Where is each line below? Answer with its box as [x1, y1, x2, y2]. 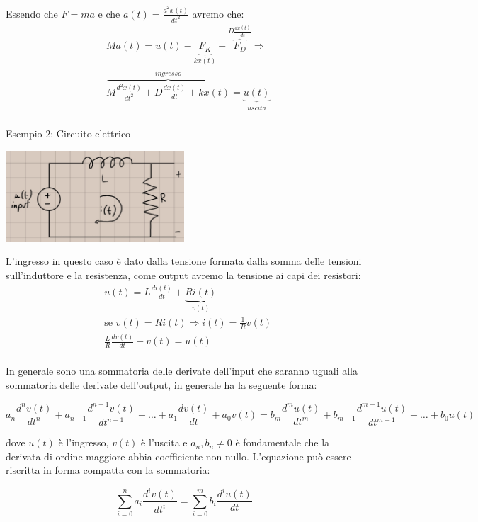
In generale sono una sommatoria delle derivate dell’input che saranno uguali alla [6, 363, 358, 378]
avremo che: [192, 6, 244, 21]
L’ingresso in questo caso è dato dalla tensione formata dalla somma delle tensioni [6, 254, 362, 268]
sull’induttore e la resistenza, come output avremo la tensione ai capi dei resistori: [6, 267, 361, 282]
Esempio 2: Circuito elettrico [6, 126, 131, 141]
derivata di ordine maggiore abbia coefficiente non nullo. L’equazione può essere [6, 448, 351, 463]
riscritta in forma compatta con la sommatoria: [6, 463, 210, 477]
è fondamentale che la [235, 435, 330, 450]
